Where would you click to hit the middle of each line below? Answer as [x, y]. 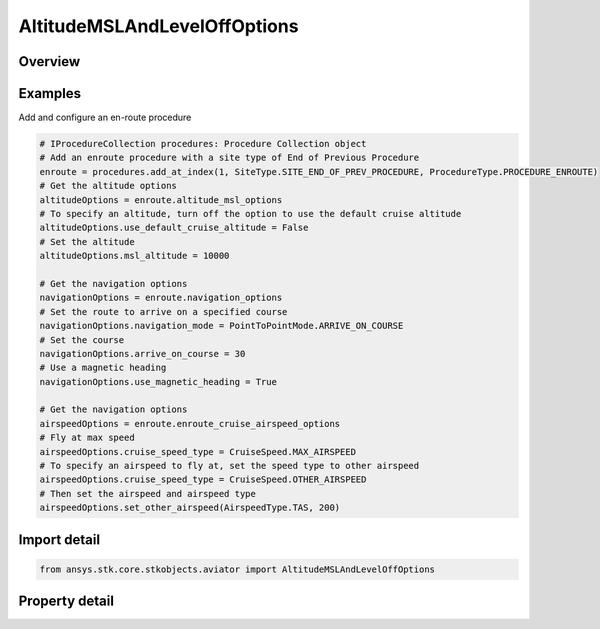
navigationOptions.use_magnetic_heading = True [158, 381]
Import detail [59, 539]
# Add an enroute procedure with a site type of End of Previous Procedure [229, 158]
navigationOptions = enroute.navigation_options [161, 298]
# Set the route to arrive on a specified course [163, 311]
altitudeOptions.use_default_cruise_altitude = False [174, 228]
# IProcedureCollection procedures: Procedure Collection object [203, 144]
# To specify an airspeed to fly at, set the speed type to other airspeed [229, 466]
